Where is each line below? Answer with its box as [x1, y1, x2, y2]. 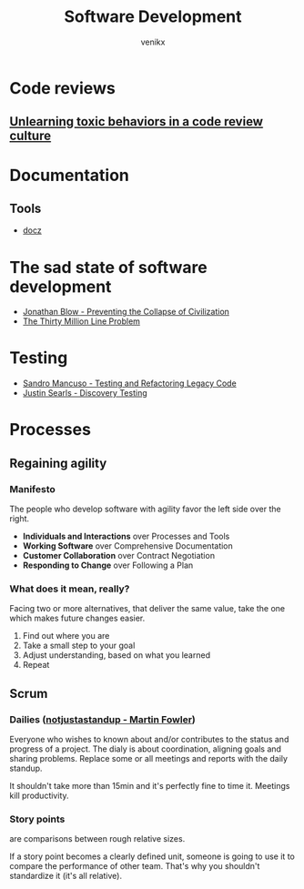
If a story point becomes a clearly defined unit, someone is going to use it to [9, 851, 296, 862]
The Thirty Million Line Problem [22, 316, 141, 327]
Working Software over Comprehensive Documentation [22, 540, 234, 551]
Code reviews [9, 77, 116, 98]
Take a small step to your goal [22, 640, 136, 652]
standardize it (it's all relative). [9, 871, 123, 882]
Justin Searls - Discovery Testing [22, 388, 147, 399]
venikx [140, 36, 166, 47]
